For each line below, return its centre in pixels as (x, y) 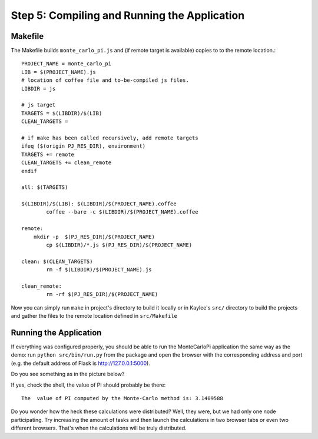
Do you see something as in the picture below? (68, 374)
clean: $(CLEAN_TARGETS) (57, 261)
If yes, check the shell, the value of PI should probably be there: (88, 385)
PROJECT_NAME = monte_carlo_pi (67, 64)
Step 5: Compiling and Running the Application (128, 15)
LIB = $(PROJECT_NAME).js (59, 72)
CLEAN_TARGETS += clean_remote (67, 163)
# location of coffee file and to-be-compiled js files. (105, 80)
